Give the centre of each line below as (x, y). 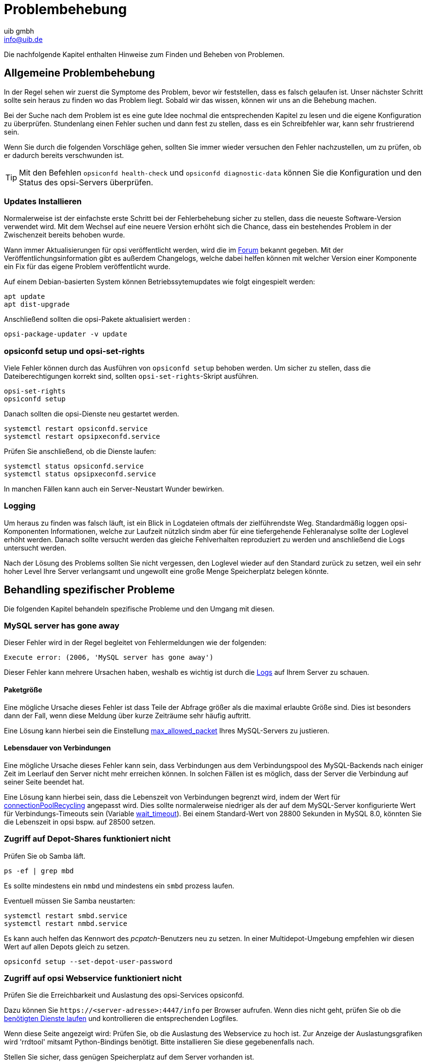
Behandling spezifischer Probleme (89, 590)
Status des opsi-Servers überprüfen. (86, 182)
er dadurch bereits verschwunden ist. (64, 155)
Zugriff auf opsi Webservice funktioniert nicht (93, 978)
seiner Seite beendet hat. (44, 782)
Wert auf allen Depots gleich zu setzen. (67, 946)
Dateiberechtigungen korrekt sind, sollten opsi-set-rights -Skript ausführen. (131, 376)
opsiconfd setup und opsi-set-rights (74, 351)
